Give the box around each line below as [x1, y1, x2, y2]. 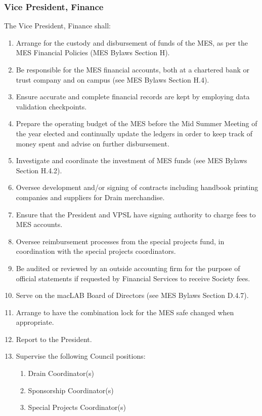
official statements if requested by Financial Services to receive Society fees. [16, 273, 250, 283]
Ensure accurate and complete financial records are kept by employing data [16, 91, 250, 102]
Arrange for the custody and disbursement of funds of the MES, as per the [16, 37, 248, 48]
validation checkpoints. [16, 101, 87, 111]
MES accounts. [16, 219, 63, 230]
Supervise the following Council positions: [16, 351, 146, 361]
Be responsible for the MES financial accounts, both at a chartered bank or [16, 64, 250, 74]
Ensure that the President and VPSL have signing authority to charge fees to [16, 209, 256, 219]
